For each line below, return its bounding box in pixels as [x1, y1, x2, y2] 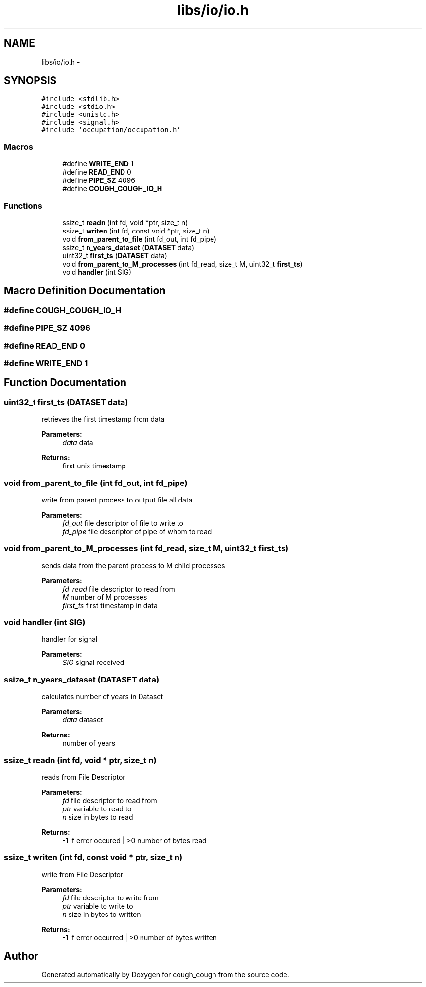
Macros [4, 142, 33, 152]
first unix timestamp [62, 462, 126, 470]
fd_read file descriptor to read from [62, 584, 175, 593]
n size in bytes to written [62, 910, 141, 918]
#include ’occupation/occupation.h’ [41, 126, 181, 134]
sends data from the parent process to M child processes [41, 561, 225, 570]
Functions [4, 200, 42, 211]
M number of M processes [62, 592, 147, 601]
